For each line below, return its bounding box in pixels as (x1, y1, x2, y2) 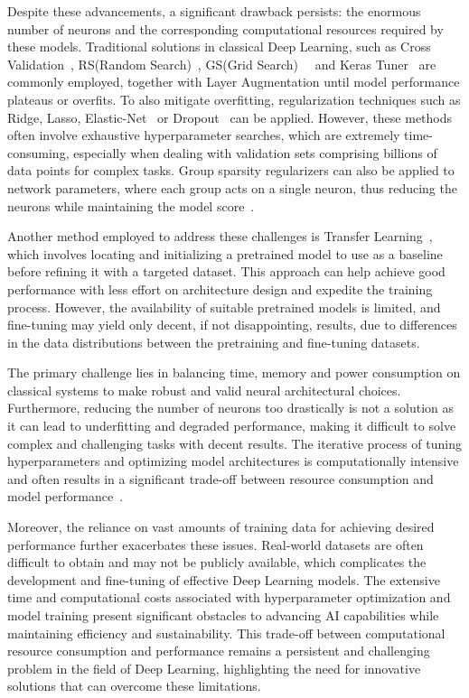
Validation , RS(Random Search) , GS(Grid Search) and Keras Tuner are (7, 54, 436, 73)
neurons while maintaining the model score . (7, 196, 255, 215)
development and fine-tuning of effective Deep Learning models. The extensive (7, 570, 440, 589)
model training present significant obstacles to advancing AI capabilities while (7, 606, 439, 624)
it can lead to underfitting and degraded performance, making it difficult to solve (7, 416, 456, 435)
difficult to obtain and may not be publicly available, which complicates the (7, 553, 427, 572)
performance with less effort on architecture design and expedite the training (7, 279, 433, 298)
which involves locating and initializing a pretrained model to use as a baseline (7, 244, 443, 263)
